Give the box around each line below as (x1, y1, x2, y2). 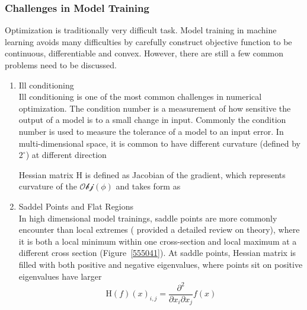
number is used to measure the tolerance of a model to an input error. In (18, 125, 284, 137)
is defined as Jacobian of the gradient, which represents (85, 168, 286, 181)
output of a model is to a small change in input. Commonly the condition (18, 113, 286, 126)
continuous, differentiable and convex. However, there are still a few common (5, 47, 284, 59)
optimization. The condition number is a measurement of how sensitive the (18, 102, 291, 114)
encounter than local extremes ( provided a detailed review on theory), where (18, 223, 300, 236)
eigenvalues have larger (18, 270, 102, 282)
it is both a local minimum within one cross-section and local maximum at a (18, 235, 297, 247)
